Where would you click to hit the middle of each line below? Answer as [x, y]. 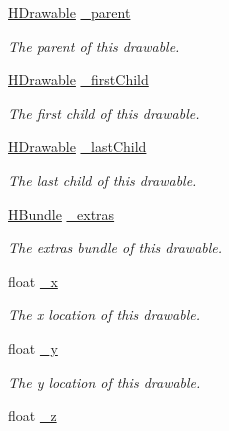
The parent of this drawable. [94, 45]
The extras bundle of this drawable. [115, 247]
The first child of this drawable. [104, 112]
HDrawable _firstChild [78, 79]
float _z [32, 415]
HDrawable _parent [69, 12]
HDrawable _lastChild [77, 146]
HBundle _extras [61, 213]
